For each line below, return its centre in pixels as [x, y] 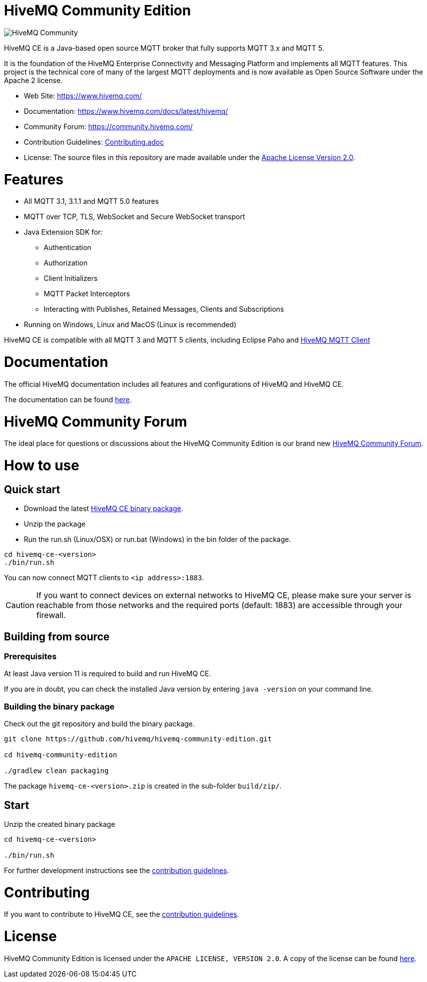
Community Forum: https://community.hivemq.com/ [108, 126]
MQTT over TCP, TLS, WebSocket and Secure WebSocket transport [135, 217]
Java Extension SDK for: [63, 232]
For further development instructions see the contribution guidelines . [117, 870]
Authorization [66, 263]
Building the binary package [59, 706]
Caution [20, 605]
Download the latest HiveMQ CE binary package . [104, 509]
